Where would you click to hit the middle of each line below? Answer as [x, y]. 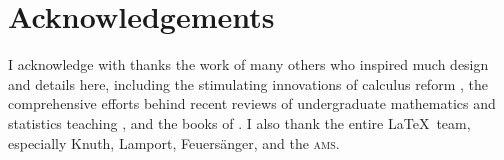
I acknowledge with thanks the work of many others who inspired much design [248, 64]
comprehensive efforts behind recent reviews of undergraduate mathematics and [252, 103]
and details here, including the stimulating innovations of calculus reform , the [248, 83]
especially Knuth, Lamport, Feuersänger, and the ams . [174, 142]
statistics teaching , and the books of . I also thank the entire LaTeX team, [239, 122]
